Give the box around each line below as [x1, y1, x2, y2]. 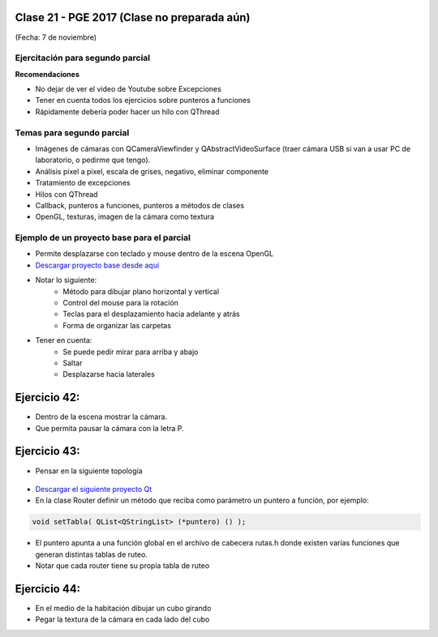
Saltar [62, 357, 83, 368]
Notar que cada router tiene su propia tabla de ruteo [35, 561, 210, 571]
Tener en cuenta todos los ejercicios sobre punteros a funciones [35, 96, 251, 105]
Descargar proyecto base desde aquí [35, 260, 160, 270]
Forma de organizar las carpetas [62, 320, 172, 330]
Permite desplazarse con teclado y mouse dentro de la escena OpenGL [35, 249, 274, 259]
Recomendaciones [15, 69, 80, 79]
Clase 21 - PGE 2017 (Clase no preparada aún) [15, 11, 251, 24]
